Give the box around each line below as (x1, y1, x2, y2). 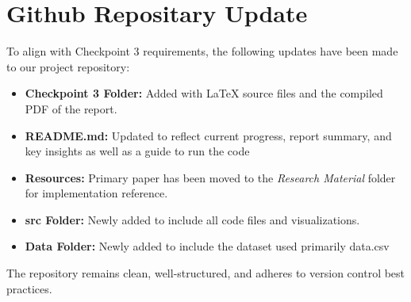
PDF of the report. (25, 100, 117, 117)
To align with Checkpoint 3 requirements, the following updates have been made (6, 43, 398, 59)
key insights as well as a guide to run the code (25, 143, 250, 159)
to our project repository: (6, 58, 130, 75)
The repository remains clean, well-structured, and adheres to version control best (6, 265, 405, 281)
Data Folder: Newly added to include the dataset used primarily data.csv (25, 238, 390, 254)
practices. (6, 280, 52, 296)
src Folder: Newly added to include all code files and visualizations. (25, 211, 360, 227)
